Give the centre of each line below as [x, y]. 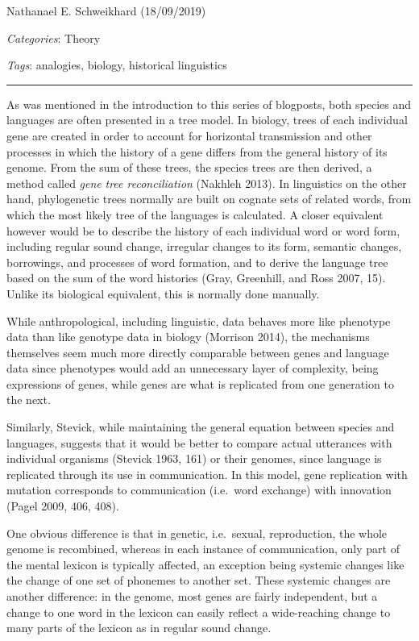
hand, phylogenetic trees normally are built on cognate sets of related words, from [209, 199]
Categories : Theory [54, 37]
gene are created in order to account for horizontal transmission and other [189, 135]
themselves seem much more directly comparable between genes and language [198, 352]
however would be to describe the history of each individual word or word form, [203, 230]
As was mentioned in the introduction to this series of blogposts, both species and [209, 104]
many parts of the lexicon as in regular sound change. [139, 628]
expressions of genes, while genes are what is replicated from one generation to [200, 383]
